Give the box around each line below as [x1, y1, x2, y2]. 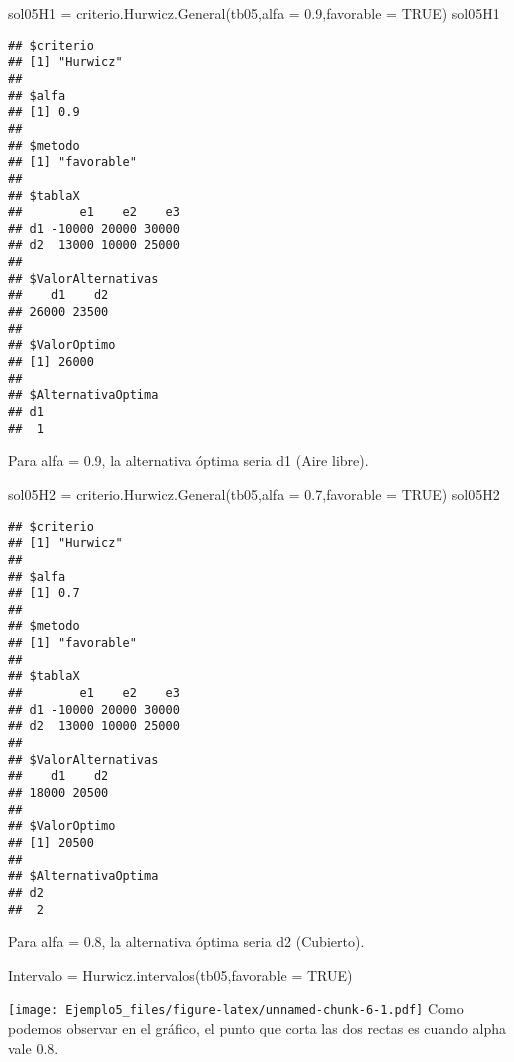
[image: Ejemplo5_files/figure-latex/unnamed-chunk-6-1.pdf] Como [8, 998, 464, 1019]
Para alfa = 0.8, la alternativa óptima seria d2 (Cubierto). [8, 931, 365, 952]
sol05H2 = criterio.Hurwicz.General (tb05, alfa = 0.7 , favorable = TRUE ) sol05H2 [8, 483, 500, 504]
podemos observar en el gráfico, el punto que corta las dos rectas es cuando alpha [8, 1018, 507, 1039]
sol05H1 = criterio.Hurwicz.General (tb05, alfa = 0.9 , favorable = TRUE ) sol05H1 [8, 3, 500, 23]
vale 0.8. [8, 1037, 59, 1058]
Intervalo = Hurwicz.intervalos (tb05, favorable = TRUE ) [8, 964, 353, 985]
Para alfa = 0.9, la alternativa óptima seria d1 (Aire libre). [8, 450, 369, 471]
